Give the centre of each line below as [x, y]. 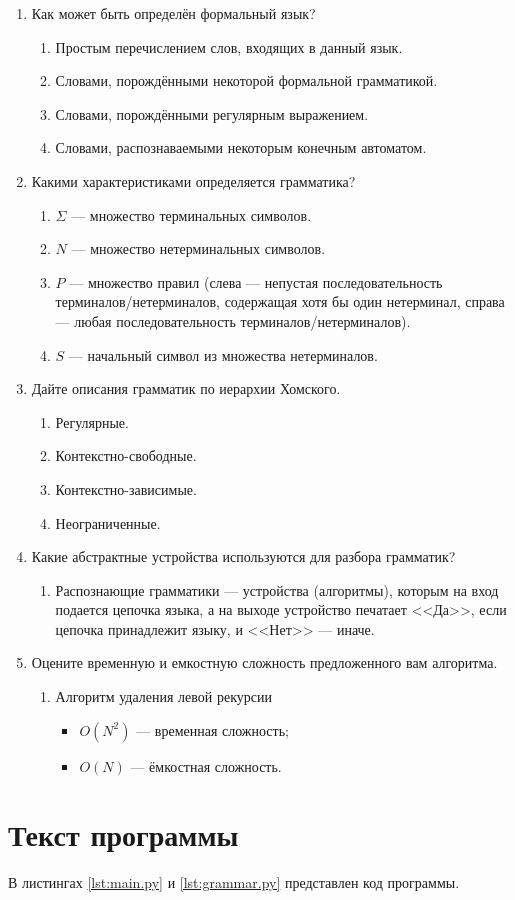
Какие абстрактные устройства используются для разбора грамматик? [243, 556]
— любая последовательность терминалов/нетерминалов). [233, 320]
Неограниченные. [108, 522]
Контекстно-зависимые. [126, 488]
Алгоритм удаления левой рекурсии [163, 696]
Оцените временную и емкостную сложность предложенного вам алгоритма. [264, 662]
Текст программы [123, 834]
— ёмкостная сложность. [206, 765]
